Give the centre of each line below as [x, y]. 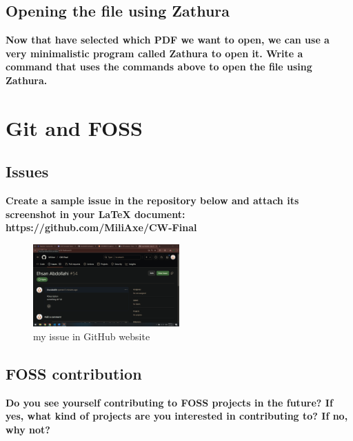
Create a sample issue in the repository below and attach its [152, 200]
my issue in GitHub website [92, 336]
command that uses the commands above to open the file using [159, 67]
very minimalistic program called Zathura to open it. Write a [154, 53]
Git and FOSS [74, 127]
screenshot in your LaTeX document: [95, 214]
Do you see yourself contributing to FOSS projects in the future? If [169, 402]
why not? [28, 429]
